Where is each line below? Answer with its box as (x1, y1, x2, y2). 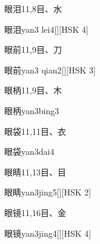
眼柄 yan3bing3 (4, 104, 59, 117)
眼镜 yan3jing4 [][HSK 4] (4, 226, 92, 239)
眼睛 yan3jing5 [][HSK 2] (4, 186, 92, 198)
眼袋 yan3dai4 (4, 145, 55, 158)
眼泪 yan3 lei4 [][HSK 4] (4, 22, 88, 35)
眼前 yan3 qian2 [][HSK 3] (4, 63, 96, 76)
